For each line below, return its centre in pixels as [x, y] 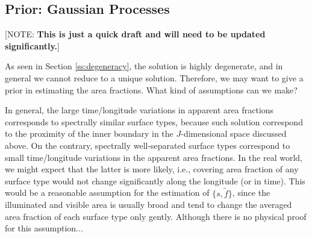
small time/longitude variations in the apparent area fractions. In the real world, [154, 157]
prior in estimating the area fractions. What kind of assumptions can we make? [151, 89]
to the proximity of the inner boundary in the [89, 133]
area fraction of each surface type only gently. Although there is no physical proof [156, 216]
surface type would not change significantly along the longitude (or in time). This [155, 180]
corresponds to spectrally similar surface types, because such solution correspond [154, 121]
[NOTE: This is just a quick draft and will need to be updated [135, 34]
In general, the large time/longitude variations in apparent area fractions [139, 110]
